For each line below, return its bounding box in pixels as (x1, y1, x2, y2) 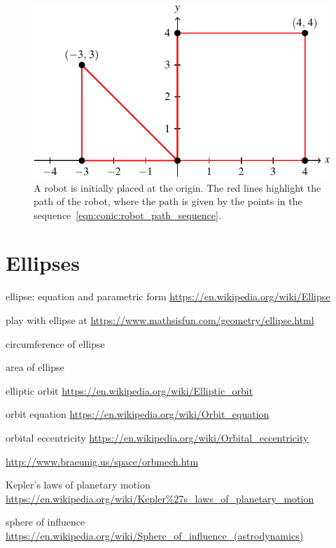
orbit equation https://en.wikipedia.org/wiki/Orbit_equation (6, 407, 269, 421)
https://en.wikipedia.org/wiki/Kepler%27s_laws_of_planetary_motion (6, 491, 314, 505)
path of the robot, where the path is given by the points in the (34, 194, 302, 209)
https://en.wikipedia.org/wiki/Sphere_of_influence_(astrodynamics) (6, 528, 304, 542)
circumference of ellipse (6, 336, 105, 351)
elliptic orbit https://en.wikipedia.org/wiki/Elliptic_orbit (6, 383, 253, 398)
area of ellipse (6, 360, 64, 374)
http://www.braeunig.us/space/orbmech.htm (6, 454, 199, 468)
